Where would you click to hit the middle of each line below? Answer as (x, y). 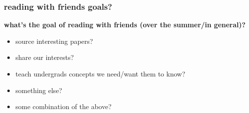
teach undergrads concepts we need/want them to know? (100, 74)
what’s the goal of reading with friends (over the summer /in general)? (125, 25)
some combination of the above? (63, 106)
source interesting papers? (54, 41)
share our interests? (45, 57)
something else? (39, 90)
